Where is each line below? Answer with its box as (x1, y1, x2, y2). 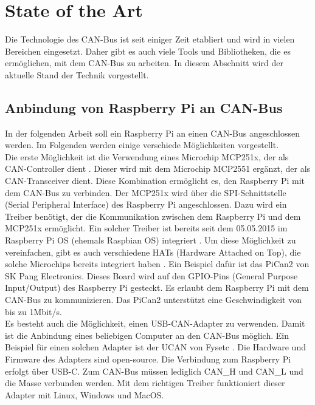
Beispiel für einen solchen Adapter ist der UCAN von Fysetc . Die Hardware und (5, 341, 306, 353)
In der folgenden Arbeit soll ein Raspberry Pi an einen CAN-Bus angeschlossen (5, 126, 300, 139)
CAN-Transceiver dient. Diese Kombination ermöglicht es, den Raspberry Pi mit (5, 174, 305, 187)
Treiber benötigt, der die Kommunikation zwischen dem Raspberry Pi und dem (5, 209, 301, 222)
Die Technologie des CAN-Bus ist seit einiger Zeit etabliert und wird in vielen (5, 33, 295, 46)
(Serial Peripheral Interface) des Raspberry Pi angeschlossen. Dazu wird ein (5, 198, 287, 211)
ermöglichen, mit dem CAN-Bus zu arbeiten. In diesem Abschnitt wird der (5, 56, 283, 69)
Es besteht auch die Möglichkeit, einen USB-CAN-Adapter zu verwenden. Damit (5, 317, 305, 330)
